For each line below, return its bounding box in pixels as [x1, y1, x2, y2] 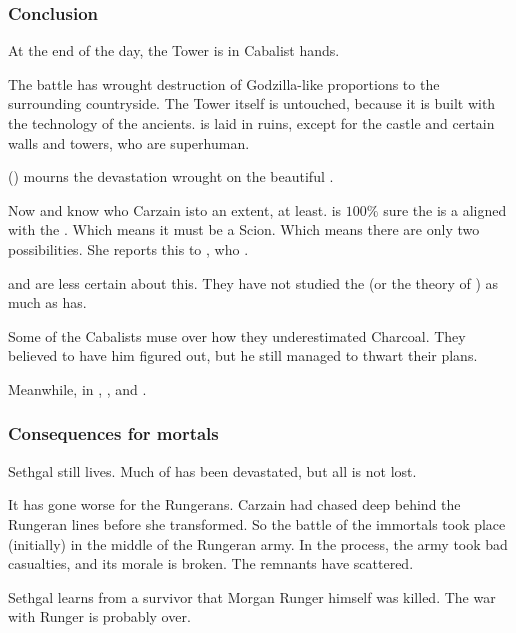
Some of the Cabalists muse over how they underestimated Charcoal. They [8, 325, 466, 346]
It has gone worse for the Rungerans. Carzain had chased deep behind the [8, 494, 461, 515]
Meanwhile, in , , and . [8, 378, 147, 399]
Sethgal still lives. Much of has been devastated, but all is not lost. [8, 460, 417, 481]
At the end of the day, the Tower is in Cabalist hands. [8, 40, 340, 61]
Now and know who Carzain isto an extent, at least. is [8, 199, 342, 220]
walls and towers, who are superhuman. [8, 132, 250, 153]
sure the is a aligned [383, 199, 507, 220]
